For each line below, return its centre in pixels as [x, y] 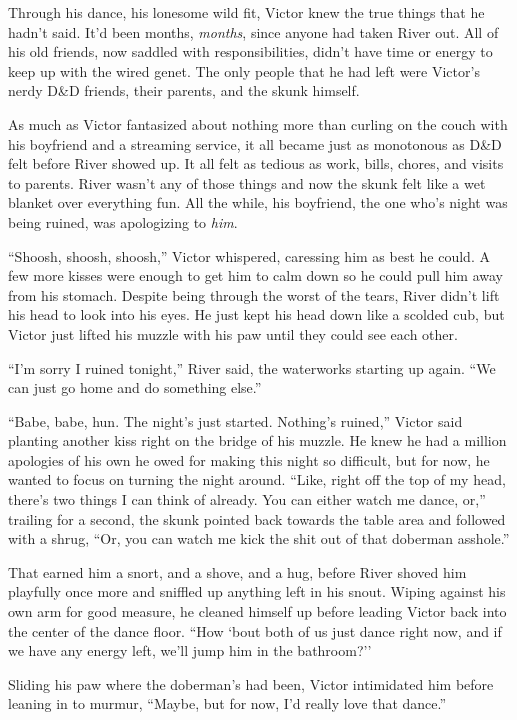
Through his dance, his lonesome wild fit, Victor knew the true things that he [246, 12]
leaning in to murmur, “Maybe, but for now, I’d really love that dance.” [227, 703]
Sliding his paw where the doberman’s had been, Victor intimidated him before [251, 683]
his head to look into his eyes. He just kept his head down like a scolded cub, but [256, 314]
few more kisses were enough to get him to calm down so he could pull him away [255, 275]
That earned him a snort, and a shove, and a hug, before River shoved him [237, 571]
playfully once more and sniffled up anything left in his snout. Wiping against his [257, 591]
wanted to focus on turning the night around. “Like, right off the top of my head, [257, 479]
